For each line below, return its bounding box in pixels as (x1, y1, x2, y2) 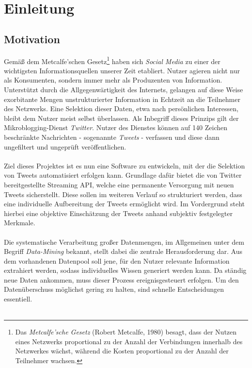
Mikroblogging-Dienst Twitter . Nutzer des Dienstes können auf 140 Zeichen (4, 122, 227, 133)
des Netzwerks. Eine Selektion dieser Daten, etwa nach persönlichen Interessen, (4, 103, 238, 114)
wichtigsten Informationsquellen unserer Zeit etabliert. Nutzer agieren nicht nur (4, 65, 240, 75)
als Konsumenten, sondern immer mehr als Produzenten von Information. (4, 75, 222, 85)
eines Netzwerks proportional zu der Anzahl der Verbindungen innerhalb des (15, 336, 243, 346)
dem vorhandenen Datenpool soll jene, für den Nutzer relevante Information (4, 255, 230, 266)
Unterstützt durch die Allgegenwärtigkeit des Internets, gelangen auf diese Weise (4, 84, 243, 95)
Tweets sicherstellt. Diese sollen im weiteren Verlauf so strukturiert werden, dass (4, 189, 242, 199)
